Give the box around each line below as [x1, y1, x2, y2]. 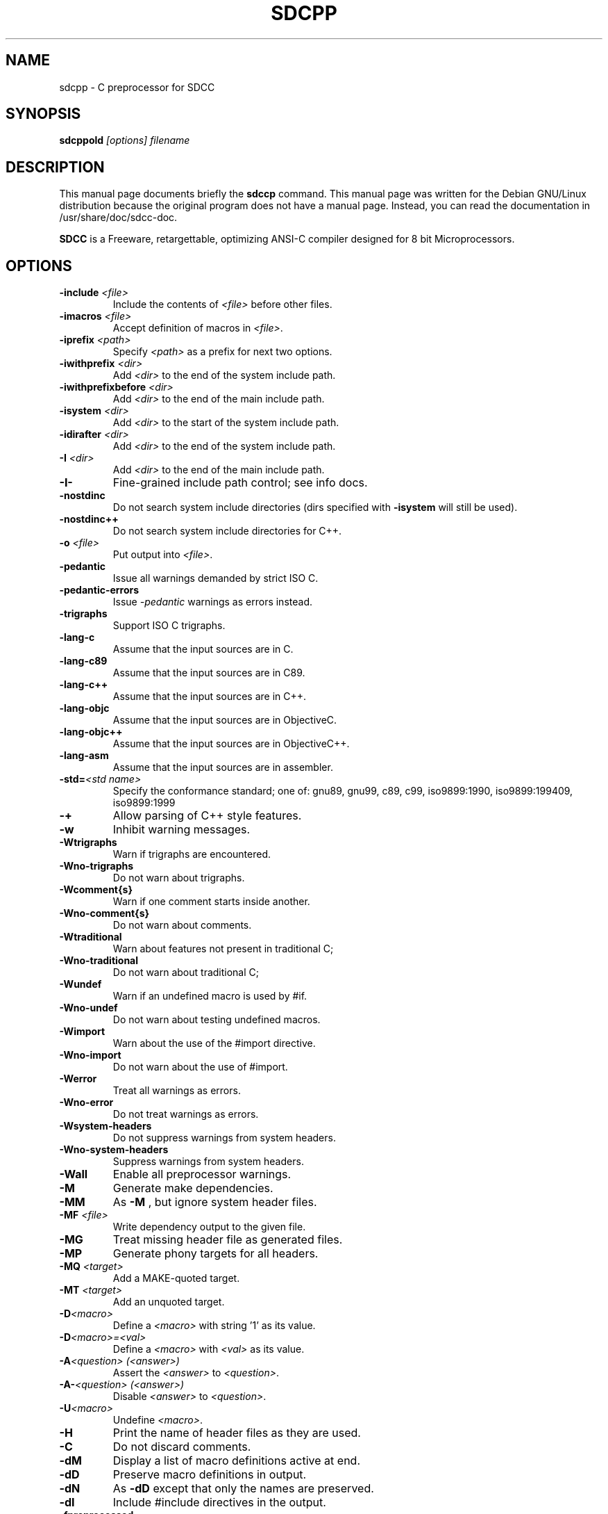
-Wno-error [59, 1096, 114, 1109]
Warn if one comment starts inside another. [112, 895, 310, 908]
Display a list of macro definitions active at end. [112, 1454, 360, 1468]
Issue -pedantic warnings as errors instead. [112, 596, 312, 608]
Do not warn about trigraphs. [112, 872, 245, 884]
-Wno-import [59, 1049, 121, 1061]
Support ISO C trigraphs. [112, 619, 226, 632]
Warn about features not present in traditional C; [112, 943, 334, 955]
